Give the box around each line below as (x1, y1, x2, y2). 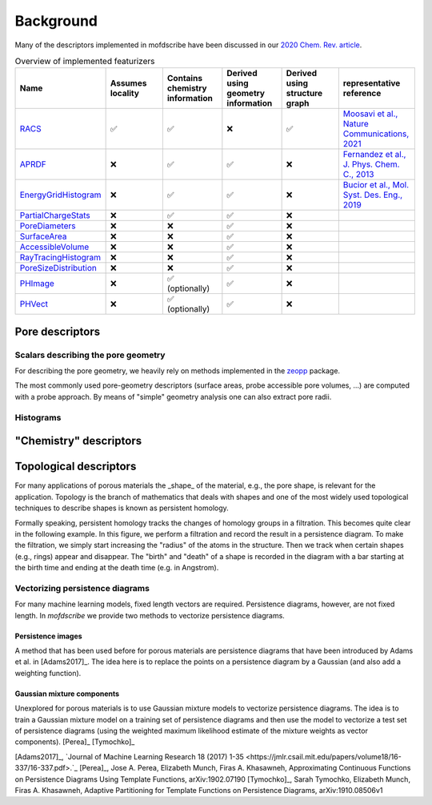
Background (14, 12, 98, 30)
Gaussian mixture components (14, 689, 120, 698)
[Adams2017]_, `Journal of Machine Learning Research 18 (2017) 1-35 (14, 751, 244, 761)
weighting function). (14, 668, 82, 678)
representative (342, 78, 401, 89)
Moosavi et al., (342, 108, 398, 119)
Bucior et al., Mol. (342, 179, 410, 191)
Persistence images (14, 631, 83, 641)
